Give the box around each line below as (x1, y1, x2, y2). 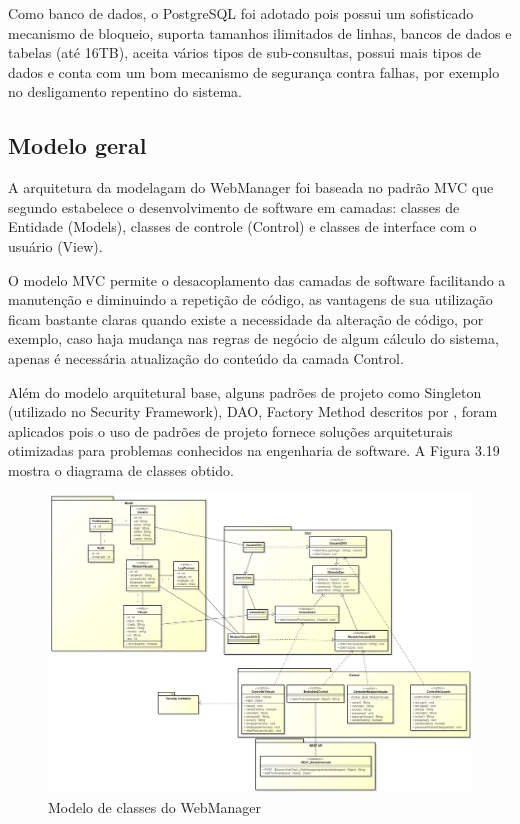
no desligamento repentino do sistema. (8, 81, 242, 102)
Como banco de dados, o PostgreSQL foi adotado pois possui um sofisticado (8, 3, 474, 23)
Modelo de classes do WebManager (48, 796, 261, 817)
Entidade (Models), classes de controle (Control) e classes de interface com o (8, 216, 477, 237)
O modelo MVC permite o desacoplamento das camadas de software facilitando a (8, 269, 506, 290)
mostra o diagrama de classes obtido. (8, 459, 234, 480)
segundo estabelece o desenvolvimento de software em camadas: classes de (8, 196, 460, 217)
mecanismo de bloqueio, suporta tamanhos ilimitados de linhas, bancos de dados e (8, 22, 512, 43)
